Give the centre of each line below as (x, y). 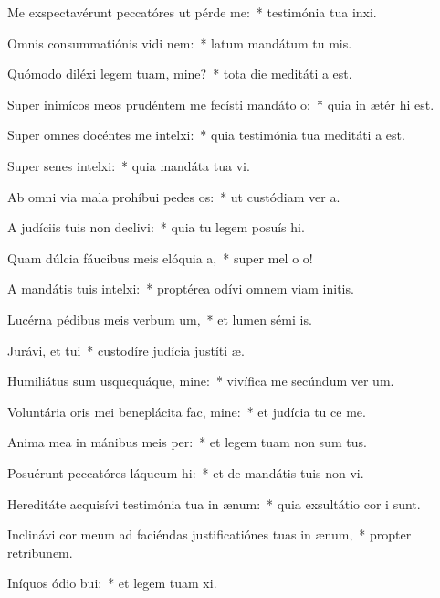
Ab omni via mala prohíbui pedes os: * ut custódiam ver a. (174, 196)
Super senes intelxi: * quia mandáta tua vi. (129, 165)
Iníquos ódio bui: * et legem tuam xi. (112, 583)
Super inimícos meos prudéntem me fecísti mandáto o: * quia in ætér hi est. (221, 104)
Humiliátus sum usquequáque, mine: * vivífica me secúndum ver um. (201, 381)
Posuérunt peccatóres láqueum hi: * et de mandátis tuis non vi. (186, 472)
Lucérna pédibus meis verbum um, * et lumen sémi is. (160, 319)
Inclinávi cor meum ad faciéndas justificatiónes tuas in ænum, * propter (210, 534)
